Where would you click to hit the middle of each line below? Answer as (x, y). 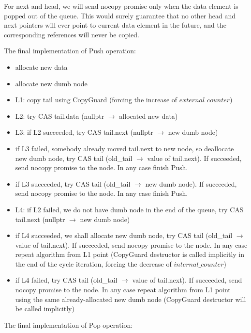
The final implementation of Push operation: (70, 51)
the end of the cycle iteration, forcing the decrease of (93, 263)
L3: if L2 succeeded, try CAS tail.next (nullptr (84, 132)
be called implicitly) (45, 309)
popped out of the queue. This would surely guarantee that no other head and (120, 15)
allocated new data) (148, 116)
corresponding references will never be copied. (72, 34)
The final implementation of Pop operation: (68, 325)
